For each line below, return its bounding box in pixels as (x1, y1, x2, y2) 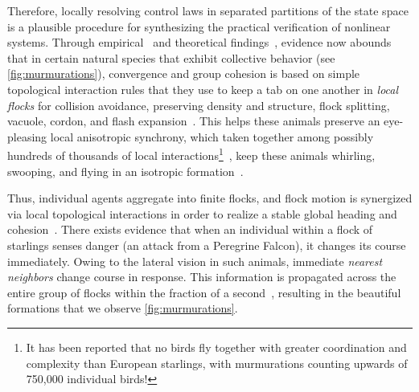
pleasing (7, 128, 47, 145)
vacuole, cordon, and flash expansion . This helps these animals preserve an (7, 112, 380, 129)
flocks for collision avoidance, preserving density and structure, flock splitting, (7, 96, 390, 113)
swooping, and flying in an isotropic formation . (7, 162, 244, 179)
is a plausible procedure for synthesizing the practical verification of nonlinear (7, 18, 391, 35)
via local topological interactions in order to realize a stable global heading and (7, 205, 397, 222)
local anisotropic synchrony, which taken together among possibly (50, 128, 374, 145)
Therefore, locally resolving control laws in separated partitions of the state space (7, 2, 409, 18)
